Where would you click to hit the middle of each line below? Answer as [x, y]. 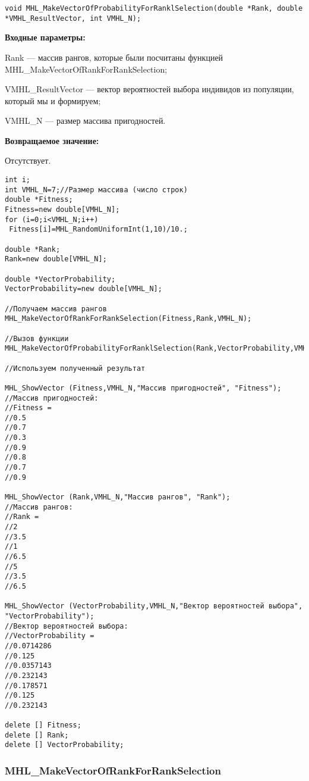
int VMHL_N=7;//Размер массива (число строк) [96, 190]
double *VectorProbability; [60, 279]
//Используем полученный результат [75, 368]
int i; [18, 180]
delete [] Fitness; [43, 725]
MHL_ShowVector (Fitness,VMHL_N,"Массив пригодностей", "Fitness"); [143, 388]
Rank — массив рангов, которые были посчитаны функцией [114, 57]
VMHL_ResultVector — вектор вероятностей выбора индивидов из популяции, [149, 89]
